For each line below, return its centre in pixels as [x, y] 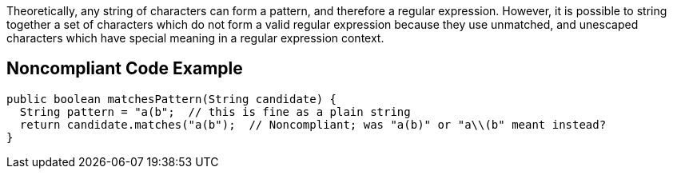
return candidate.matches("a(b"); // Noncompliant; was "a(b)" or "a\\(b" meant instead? [313, 124]
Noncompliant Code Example [125, 69]
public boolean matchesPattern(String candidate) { [172, 99]
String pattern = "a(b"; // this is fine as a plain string [215, 111]
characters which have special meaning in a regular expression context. [195, 38]
